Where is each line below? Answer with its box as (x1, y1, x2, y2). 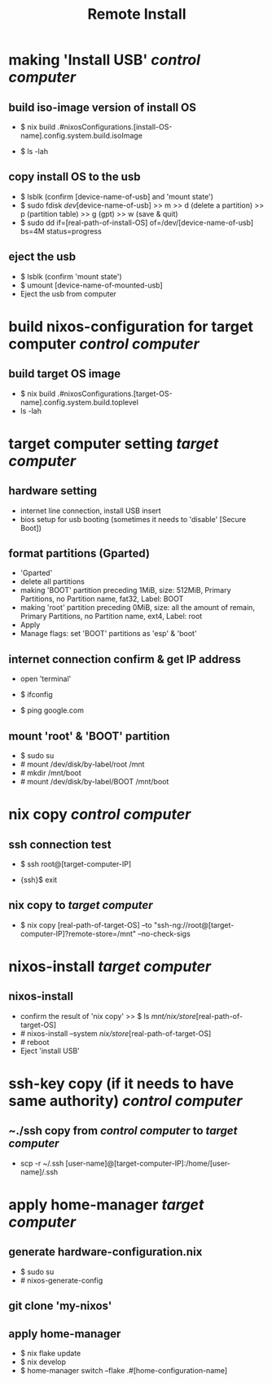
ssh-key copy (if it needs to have (8, 1074, 235, 1093)
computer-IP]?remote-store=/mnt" (20, 929, 137, 938)
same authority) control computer (8, 1092, 243, 1110)
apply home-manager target (8, 1196, 204, 1214)
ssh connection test (8, 837, 112, 851)
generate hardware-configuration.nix (8, 1245, 203, 1259)
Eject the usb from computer (20, 288, 116, 298)
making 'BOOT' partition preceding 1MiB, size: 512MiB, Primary (20, 586, 231, 595)
